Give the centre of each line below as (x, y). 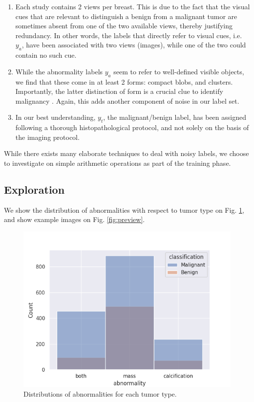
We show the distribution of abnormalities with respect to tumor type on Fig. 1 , (124, 210)
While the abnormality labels (59, 71)
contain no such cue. (46, 55)
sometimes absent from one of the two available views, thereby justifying (124, 26)
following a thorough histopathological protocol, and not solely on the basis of (132, 127)
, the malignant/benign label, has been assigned (175, 117)
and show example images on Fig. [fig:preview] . (74, 219)
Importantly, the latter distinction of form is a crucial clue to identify (119, 91)
